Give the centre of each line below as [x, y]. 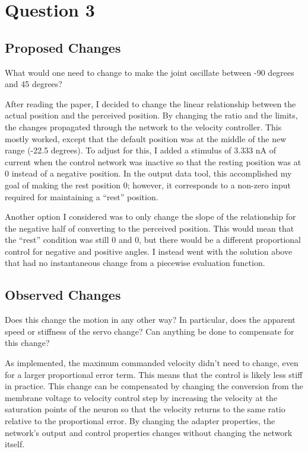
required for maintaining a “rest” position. [82, 196]
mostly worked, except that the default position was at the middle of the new [146, 138]
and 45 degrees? [34, 84]
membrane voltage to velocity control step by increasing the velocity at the [141, 397]
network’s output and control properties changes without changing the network [149, 432]
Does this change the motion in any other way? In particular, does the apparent [150, 320]
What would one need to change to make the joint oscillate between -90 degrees [150, 72]
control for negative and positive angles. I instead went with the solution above [149, 251]
